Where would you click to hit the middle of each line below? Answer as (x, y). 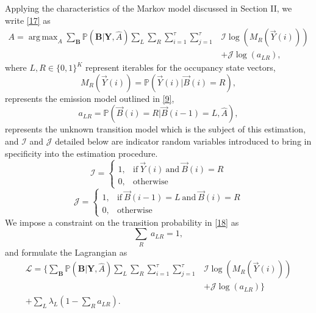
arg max (43, 38)
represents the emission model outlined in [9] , (90, 98)
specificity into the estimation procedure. (81, 153)
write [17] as (28, 20)
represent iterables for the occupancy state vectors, (181, 67)
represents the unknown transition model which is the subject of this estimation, (155, 129)
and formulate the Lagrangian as (66, 252)
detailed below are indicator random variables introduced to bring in (183, 141)
